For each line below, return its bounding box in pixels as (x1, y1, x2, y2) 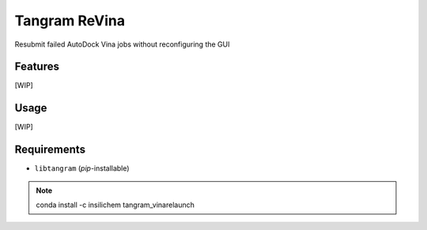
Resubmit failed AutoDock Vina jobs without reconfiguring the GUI (14, 40, 230, 49)
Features (14, 60, 59, 74)
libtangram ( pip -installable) (34, 164, 130, 173)
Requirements (14, 143, 86, 156)
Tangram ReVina (14, 12, 126, 29)
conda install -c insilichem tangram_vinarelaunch (36, 200, 195, 209)
